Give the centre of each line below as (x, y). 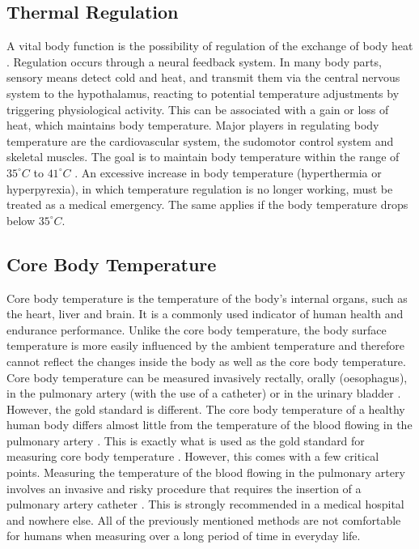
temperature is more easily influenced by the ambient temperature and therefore (205, 345)
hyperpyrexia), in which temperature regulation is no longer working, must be (200, 188)
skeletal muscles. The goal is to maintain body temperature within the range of (203, 157)
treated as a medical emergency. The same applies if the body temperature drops (207, 204)
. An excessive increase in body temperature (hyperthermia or (228, 172)
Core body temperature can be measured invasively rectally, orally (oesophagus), (207, 377)
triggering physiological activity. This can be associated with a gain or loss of (198, 109)
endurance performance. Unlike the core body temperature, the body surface (197, 329)
